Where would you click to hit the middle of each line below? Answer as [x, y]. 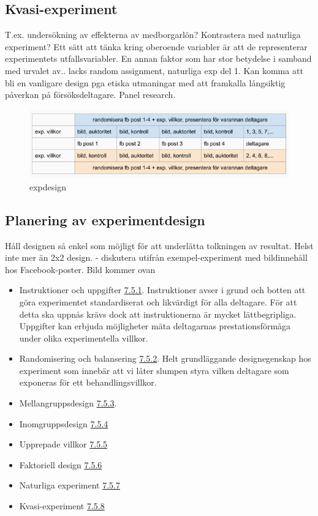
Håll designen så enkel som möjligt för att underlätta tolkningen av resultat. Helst [159, 245]
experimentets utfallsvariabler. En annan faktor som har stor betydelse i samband [158, 58]
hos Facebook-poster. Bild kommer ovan [80, 269]
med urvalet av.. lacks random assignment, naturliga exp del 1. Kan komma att [154, 70]
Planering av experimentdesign [105, 219]
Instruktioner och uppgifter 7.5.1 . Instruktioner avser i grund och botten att [162, 290]
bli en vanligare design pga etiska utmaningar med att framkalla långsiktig [145, 82]
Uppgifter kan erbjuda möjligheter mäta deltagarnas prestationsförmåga [155, 326]
